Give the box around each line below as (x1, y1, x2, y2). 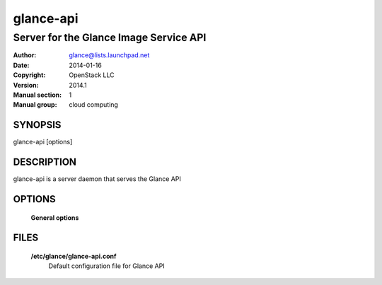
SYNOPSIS (13, 119, 62, 131)
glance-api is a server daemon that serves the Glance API (13, 175, 182, 183)
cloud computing (69, 100, 118, 109)
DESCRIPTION (13, 156, 77, 168)
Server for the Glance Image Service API (13, 31, 207, 44)
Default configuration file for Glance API (48, 262, 166, 270)
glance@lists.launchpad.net (69, 51, 150, 59)
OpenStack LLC (69, 71, 115, 79)
